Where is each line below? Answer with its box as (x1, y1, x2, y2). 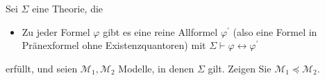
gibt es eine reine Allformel (103, 24, 218, 39)
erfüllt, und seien (6, 61, 78, 75)
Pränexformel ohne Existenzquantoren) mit (22, 38, 206, 52)
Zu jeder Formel (22, 24, 90, 39)
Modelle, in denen (118, 61, 194, 75)
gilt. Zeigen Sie (208, 61, 272, 75)
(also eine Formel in (233, 24, 317, 39)
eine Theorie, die (32, 1, 103, 15)
